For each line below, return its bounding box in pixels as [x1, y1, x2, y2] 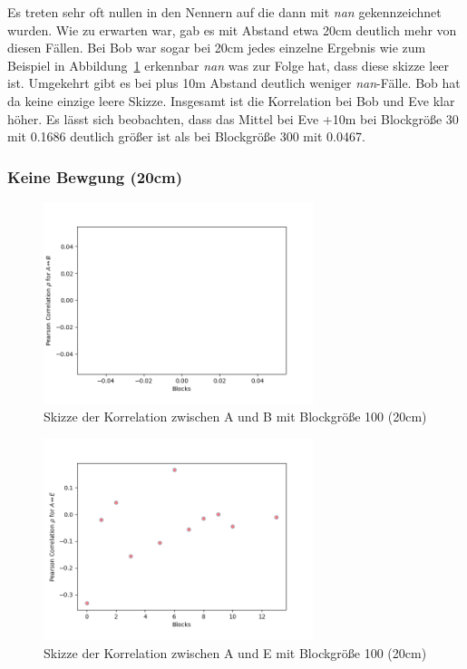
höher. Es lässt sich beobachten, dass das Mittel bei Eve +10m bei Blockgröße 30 [7, 109, 459, 128]
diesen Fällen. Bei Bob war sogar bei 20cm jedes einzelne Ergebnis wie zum [7, 38, 426, 57]
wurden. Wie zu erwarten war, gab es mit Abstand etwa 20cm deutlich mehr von [7, 20, 457, 39]
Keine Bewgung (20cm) [7, 165, 182, 188]
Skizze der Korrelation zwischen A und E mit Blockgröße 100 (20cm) [44, 643, 427, 662]
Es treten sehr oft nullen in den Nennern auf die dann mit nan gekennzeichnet [7, 3, 442, 21]
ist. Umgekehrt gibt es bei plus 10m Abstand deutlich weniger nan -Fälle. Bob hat [7, 73, 461, 92]
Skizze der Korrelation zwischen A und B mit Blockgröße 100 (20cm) [44, 407, 427, 426]
